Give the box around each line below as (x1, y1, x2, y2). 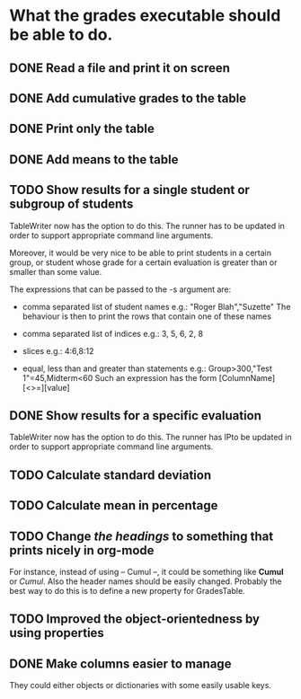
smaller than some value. (9, 266, 102, 277)
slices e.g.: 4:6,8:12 (22, 345, 94, 356)
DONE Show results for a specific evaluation (9, 408, 262, 423)
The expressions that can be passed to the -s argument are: (9, 284, 232, 295)
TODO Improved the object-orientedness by (9, 612, 261, 627)
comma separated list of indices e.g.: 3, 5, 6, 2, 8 (22, 328, 204, 339)
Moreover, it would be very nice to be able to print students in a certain (9, 247, 272, 258)
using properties (9, 625, 105, 641)
